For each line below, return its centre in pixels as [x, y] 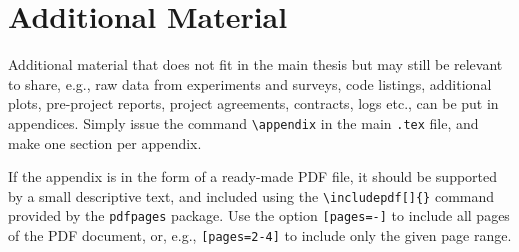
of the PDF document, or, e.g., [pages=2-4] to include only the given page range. [260, 235]
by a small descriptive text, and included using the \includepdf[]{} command [251, 195]
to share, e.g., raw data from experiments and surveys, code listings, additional [250, 83]
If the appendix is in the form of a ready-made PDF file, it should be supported [253, 176]
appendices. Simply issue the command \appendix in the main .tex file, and [243, 122]
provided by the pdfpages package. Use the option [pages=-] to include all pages [259, 215]
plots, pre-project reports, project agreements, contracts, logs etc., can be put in [253, 103]
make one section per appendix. [105, 142]
